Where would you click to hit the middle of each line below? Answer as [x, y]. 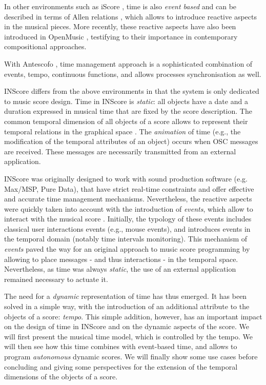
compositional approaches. [45, 46]
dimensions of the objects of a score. [61, 377]
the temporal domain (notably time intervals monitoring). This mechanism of [126, 239]
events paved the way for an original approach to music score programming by [127, 249]
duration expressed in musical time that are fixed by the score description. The [128, 111]
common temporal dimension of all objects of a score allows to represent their [126, 121]
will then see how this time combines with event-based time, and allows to [121, 346]
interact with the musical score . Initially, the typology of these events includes [128, 219]
